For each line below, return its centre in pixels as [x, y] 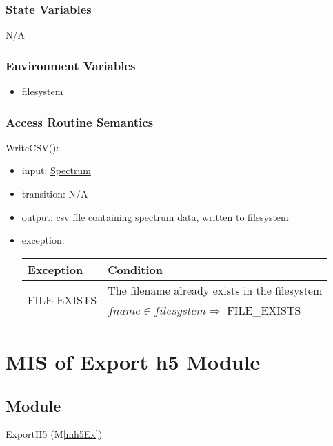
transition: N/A [55, 194]
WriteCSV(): [32, 147]
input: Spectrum [56, 170]
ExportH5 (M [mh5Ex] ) [54, 434]
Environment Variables [71, 65]
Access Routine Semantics [80, 121]
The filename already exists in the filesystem [215, 290]
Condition [135, 269]
